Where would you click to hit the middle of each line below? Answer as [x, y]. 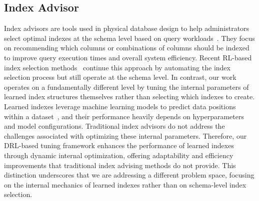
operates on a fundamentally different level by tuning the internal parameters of [126, 87]
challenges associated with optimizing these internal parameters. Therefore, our [125, 135]
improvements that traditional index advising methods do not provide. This [120, 165]
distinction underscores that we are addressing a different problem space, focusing [129, 175]
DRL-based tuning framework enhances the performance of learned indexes [119, 145]
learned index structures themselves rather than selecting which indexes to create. [129, 97]
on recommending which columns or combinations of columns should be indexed [127, 48]
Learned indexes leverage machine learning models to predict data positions [120, 106]
